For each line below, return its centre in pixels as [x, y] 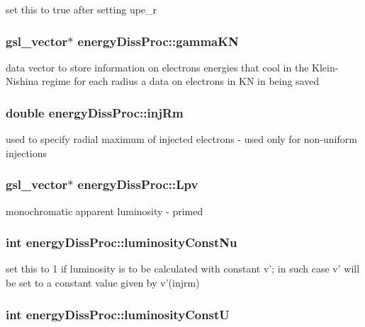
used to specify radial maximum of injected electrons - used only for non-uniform [181, 139]
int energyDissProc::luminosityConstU [118, 314]
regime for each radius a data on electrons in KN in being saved [181, 81]
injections [27, 153]
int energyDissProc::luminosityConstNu [122, 242]
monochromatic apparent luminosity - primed [105, 211]
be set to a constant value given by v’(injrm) [103, 283]
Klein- [325, 67]
